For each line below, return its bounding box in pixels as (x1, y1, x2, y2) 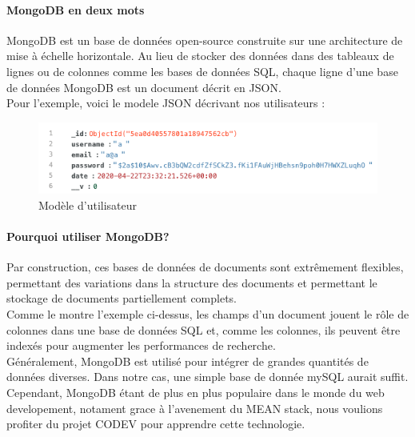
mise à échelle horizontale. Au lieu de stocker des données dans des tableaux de (6, 47, 394, 64)
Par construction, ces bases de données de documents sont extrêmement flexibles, (6, 259, 404, 275)
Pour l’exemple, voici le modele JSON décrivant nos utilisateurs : (6, 94, 325, 111)
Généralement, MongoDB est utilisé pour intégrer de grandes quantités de (6, 352, 369, 369)
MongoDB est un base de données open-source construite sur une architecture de (6, 31, 403, 48)
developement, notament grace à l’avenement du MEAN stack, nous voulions (6, 399, 383, 416)
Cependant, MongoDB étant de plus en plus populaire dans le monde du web (6, 383, 385, 400)
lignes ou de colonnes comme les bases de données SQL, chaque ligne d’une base (6, 62, 398, 79)
